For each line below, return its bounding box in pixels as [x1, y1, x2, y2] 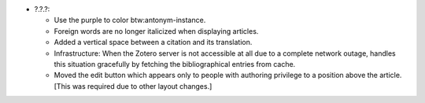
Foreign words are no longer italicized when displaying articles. [54, 26, 259, 35]
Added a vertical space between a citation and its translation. [54, 38, 253, 47]
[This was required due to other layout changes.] [54, 81, 213, 90]
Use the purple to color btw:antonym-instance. [54, 16, 206, 25]
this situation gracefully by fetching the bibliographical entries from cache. [54, 59, 296, 68]
